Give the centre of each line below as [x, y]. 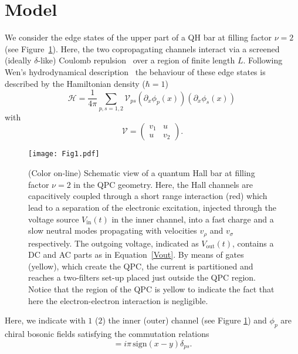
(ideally [18, 60]
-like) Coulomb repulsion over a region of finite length [136, 60]
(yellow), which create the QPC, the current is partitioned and [141, 266]
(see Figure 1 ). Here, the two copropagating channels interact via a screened [142, 48]
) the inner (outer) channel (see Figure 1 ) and [184, 320]
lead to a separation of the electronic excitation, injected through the [152, 207]
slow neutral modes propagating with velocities [113, 230]
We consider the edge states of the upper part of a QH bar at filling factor [138, 37]
